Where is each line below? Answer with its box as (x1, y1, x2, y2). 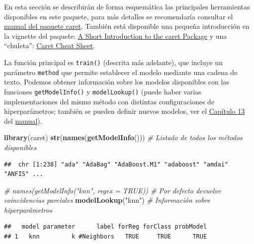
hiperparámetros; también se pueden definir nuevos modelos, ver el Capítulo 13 (4, 106, 245, 116)
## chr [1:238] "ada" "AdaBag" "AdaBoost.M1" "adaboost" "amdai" (4, 161, 229, 168)
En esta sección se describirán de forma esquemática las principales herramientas (4, 1, 250, 11)
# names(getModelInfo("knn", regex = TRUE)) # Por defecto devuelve (4, 185, 221, 195)
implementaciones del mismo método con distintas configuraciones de (4, 96, 215, 106)
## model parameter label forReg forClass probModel (4, 223, 207, 231)
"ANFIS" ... (4, 170, 43, 178)
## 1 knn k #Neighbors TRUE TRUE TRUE (4, 233, 207, 241)
